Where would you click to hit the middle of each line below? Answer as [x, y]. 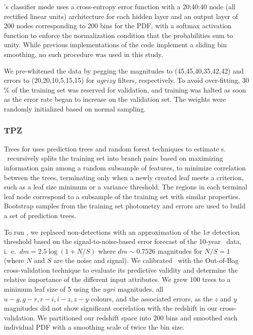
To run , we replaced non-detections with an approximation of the [102, 232]
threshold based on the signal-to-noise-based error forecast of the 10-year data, [123, 241]
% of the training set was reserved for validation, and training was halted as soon [125, 89]
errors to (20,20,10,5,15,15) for [49, 80]
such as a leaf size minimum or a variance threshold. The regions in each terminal [126, 187]
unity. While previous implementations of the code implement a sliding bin [116, 45]
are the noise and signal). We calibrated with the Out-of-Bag [146, 260]
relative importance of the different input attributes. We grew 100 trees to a [117, 279]
